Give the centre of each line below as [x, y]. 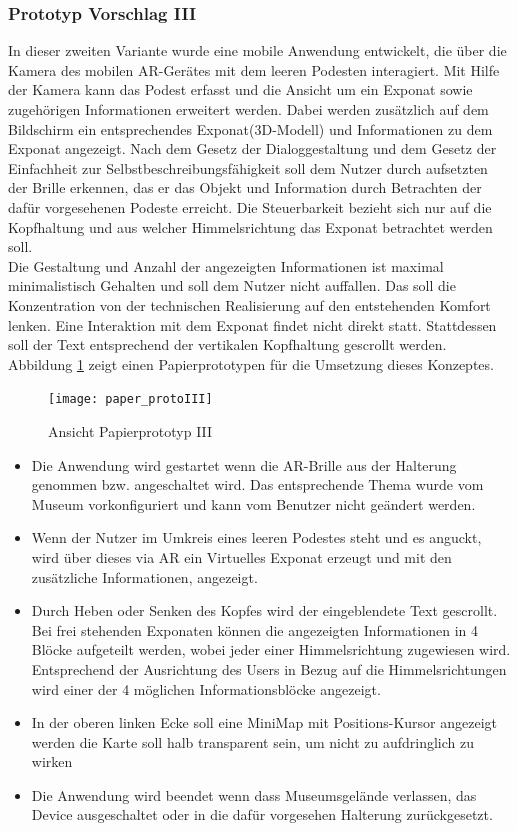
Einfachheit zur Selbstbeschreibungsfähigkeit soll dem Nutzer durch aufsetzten [248, 167]
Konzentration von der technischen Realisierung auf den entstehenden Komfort [249, 304]
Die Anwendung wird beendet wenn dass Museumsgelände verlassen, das [254, 794]
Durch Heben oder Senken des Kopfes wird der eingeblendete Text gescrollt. [264, 610]
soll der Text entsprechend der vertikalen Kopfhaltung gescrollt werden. [227, 344]
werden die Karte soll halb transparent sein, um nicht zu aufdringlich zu [253, 741]
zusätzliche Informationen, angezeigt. [144, 576]
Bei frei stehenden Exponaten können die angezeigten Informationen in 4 [255, 629]
